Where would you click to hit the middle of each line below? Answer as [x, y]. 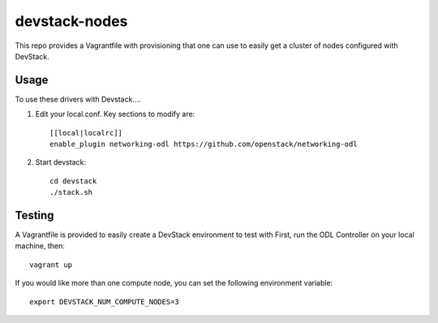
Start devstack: [61, 162]
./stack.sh [71, 192]
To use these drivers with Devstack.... [78, 99]
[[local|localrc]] [86, 133]
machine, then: [40, 246]
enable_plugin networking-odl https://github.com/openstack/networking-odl [204, 144]
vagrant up [51, 265]
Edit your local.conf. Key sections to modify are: [115, 114]
